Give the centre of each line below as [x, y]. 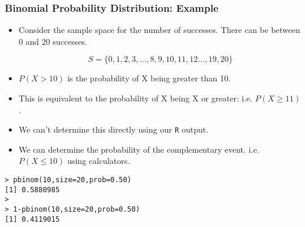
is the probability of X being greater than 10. [149, 78]
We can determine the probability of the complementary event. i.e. [139, 149]
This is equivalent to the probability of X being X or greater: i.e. [135, 98]
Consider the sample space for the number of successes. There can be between [159, 30]
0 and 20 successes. [53, 41]
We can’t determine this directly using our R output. [114, 129]
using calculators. [99, 161]
